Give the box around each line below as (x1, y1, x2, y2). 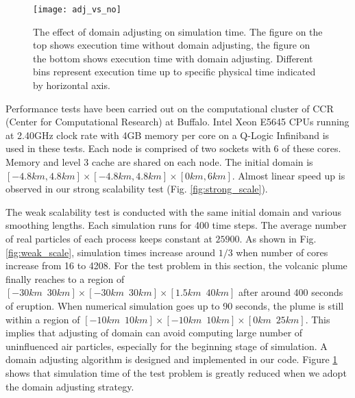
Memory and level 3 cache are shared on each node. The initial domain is (5, 155, 313, 169)
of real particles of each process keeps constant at (5, 231, 212, 245)
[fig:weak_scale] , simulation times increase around (5, 245, 216, 259)
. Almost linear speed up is (232, 168, 345, 182)
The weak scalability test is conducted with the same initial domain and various (5, 204, 342, 219)
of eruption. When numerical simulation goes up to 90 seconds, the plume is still (5, 298, 344, 312)
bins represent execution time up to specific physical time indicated (33, 64, 316, 79)
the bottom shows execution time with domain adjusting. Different (33, 51, 313, 65)
